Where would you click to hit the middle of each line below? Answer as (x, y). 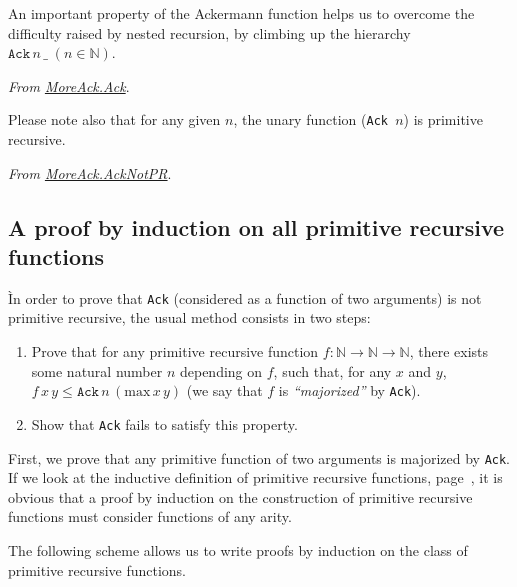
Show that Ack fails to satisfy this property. (164, 423)
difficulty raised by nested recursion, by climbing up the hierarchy (209, 32)
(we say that (224, 390)
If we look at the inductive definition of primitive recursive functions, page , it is (255, 477)
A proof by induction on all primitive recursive (256, 226)
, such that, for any (332, 370)
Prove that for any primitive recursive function (175, 351)
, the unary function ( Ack (310, 119)
